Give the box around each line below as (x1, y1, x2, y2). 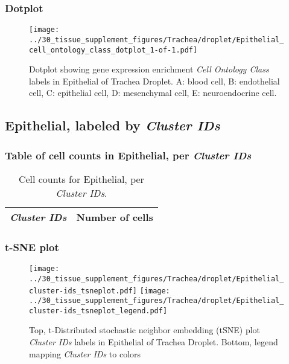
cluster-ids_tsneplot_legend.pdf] (29, 306, 168, 315)
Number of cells (76, 209, 153, 224)
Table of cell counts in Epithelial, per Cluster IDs (5, 147, 252, 162)
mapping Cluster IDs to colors (29, 347, 141, 360)
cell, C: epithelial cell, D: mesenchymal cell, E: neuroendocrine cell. (29, 86, 277, 99)
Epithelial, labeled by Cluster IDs (5, 116, 220, 135)
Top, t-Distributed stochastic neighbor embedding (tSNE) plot (29, 324, 261, 336)
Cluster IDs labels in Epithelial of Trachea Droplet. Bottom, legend (29, 336, 278, 348)
